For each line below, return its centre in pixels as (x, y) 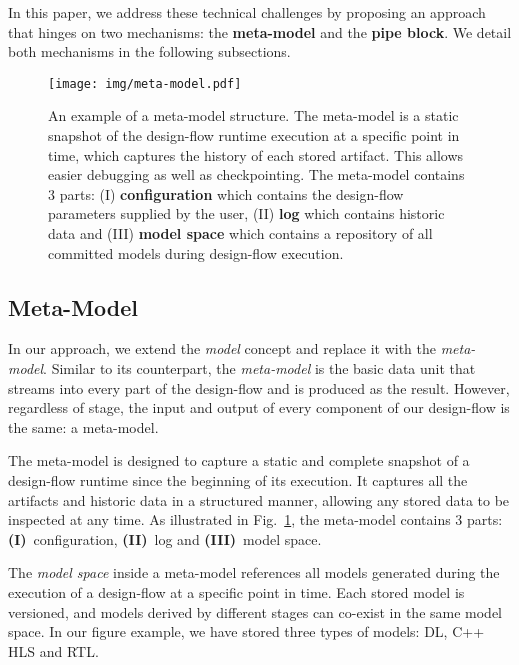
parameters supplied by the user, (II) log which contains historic (246, 213)
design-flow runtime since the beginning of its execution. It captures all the (238, 479)
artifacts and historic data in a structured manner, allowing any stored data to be (259, 499)
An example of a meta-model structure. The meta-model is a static (253, 115)
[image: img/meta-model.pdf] (145, 83)
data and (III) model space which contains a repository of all (240, 233)
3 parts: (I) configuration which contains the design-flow (226, 193)
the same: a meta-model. (83, 426)
